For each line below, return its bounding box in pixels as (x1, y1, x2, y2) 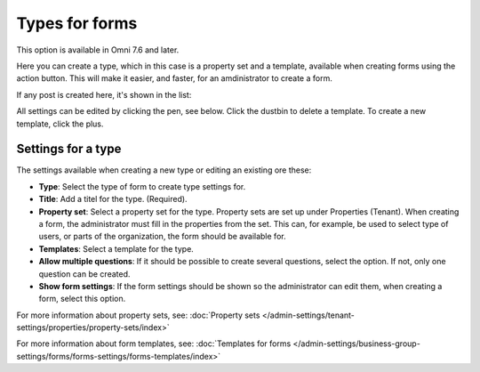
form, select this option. (38, 294, 126, 304)
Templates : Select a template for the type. (38, 243, 195, 254)
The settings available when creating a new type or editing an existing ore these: (16, 165, 312, 175)
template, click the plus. (16, 118, 104, 129)
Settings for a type (16, 142, 122, 157)
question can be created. (38, 268, 131, 279)
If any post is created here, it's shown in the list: (16, 89, 192, 100)
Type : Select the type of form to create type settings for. (38, 181, 246, 191)
